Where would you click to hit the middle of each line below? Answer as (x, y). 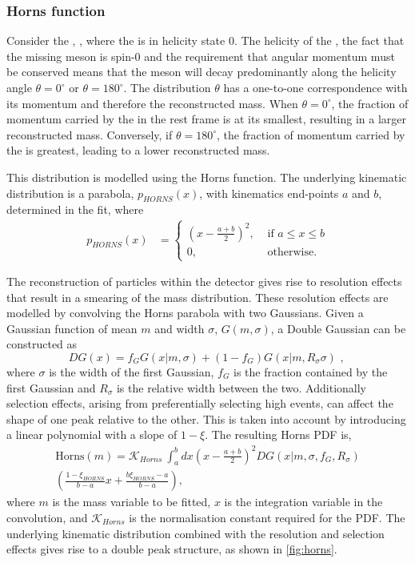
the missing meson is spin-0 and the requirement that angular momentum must (201, 56)
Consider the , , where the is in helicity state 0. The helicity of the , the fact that (206, 40)
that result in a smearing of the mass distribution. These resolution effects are (198, 297)
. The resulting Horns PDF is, (278, 434)
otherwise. (292, 252)
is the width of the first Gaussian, (132, 372)
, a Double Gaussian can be (338, 328)
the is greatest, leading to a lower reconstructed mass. (138, 150)
